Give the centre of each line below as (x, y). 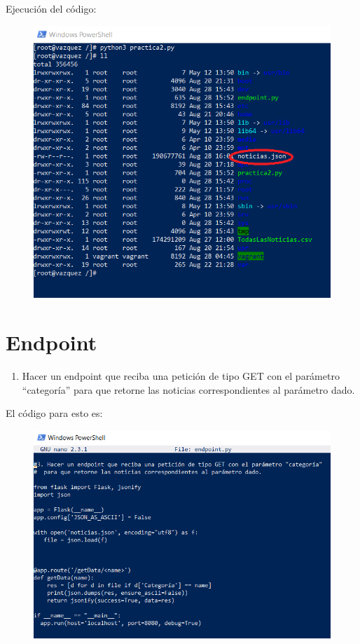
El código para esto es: (54, 413)
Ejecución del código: (51, 8)
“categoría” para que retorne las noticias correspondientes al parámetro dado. (188, 389)
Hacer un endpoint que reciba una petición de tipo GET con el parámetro (181, 376)
